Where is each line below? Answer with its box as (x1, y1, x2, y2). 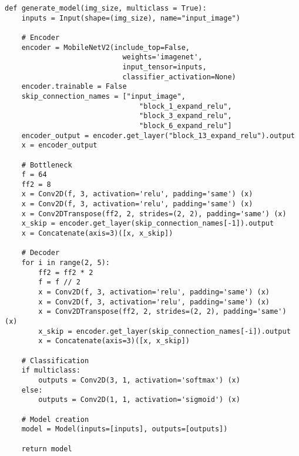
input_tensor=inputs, (122, 62, 207, 71)
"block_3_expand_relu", (139, 112, 232, 120)
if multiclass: (21, 366, 80, 375)
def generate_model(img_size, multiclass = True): (5, 4, 207, 12)
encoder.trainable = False (21, 82, 127, 91)
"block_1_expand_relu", (139, 102, 232, 110)
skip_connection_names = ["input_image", (21, 92, 186, 100)
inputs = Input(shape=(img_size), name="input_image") (21, 14, 240, 22)
